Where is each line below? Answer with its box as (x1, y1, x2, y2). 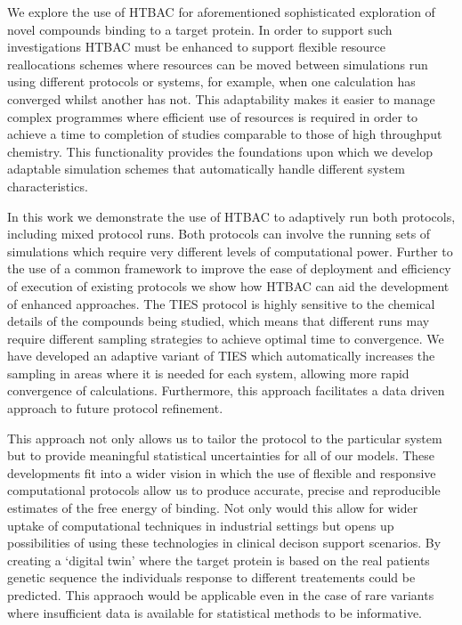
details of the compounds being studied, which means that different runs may (7, 312, 430, 330)
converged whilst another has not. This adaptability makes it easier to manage (7, 89, 435, 108)
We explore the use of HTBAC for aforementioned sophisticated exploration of (7, 3, 435, 20)
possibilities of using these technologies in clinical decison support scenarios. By (7, 533, 442, 552)
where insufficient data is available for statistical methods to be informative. (7, 603, 422, 621)
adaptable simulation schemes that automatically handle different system (7, 159, 405, 178)
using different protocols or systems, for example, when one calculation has (7, 72, 416, 91)
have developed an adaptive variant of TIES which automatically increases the (7, 346, 435, 365)
